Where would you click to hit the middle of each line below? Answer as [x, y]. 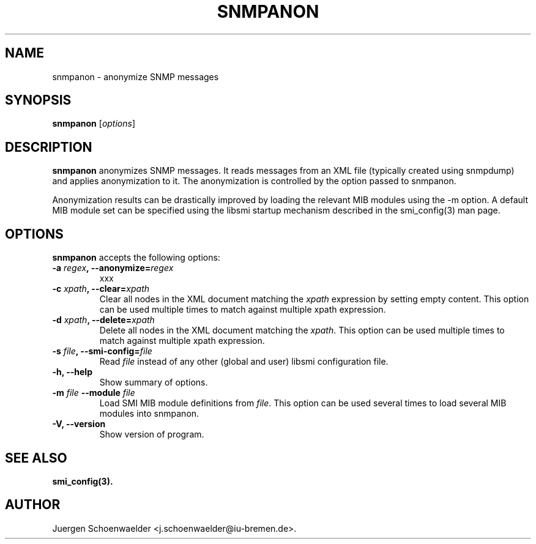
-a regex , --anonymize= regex [113, 268]
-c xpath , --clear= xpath [101, 289]
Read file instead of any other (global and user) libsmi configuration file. [244, 362]
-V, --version [79, 424]
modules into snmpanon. [149, 414]
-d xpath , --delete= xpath [103, 320]
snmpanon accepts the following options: [136, 258]
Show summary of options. [154, 382]
